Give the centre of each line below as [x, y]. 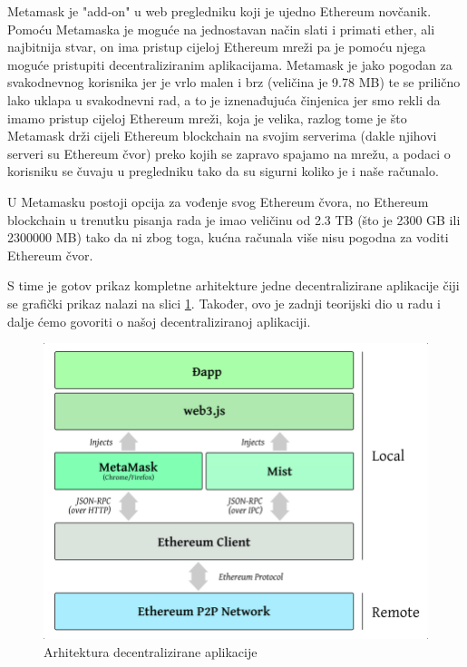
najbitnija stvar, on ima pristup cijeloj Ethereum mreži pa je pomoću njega [217, 47]
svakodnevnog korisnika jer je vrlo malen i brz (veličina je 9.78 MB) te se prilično [234, 82]
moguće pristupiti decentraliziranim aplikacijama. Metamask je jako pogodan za [230, 64]
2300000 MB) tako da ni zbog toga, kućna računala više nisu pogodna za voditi [228, 237]
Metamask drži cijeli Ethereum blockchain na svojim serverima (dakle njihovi [222, 136]
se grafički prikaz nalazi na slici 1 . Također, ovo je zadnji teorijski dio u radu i [224, 303]
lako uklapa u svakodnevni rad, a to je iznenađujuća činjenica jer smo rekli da [224, 99]
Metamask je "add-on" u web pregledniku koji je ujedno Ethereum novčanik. [219, 11]
